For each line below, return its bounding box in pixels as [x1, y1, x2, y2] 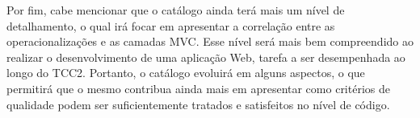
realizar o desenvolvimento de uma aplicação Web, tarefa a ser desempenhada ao [6, 48, 405, 65]
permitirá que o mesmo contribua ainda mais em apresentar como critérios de [6, 79, 390, 96]
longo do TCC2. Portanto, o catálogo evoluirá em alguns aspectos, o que [6, 64, 365, 81]
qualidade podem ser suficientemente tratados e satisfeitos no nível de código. [6, 96, 390, 112]
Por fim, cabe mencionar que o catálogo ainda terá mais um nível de [6, 2, 345, 18]
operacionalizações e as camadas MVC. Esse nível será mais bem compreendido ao [6, 33, 414, 50]
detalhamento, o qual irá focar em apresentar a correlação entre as [6, 17, 335, 34]
